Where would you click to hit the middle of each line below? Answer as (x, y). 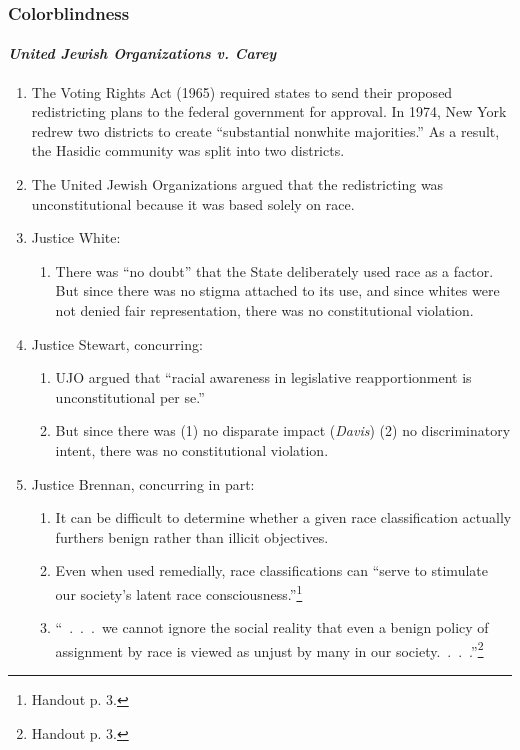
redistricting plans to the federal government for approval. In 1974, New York (269, 111)
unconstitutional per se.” (130, 396)
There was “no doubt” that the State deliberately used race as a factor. (274, 270)
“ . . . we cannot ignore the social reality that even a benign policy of (272, 627)
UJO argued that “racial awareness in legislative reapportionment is (263, 377)
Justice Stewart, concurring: (117, 343)
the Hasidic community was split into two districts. (188, 150)
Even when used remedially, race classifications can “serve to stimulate (271, 570)
